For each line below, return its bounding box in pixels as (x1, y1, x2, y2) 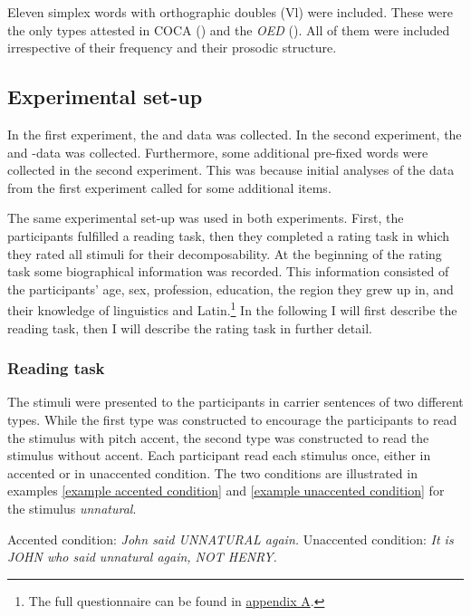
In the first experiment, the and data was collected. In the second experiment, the (7, 124, 462, 143)
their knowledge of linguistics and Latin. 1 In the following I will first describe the (7, 298, 457, 319)
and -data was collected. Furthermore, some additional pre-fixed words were (7, 142, 428, 161)
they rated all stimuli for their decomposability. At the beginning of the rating (7, 244, 442, 263)
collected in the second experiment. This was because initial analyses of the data (7, 160, 455, 179)
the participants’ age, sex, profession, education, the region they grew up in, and (7, 279, 454, 298)
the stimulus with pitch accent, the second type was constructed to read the (7, 428, 429, 447)
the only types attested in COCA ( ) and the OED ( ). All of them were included (7, 20, 450, 39)
